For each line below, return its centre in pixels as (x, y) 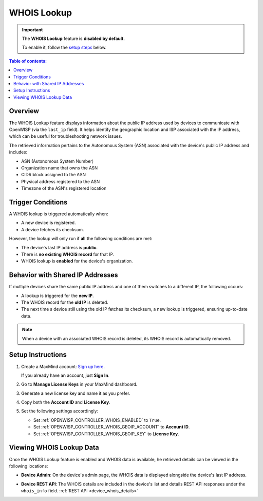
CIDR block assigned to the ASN (54, 175)
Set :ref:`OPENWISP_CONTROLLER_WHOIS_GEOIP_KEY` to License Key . (106, 434)
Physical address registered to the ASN (60, 181)
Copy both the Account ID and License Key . (66, 402)
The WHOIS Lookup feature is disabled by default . (74, 38)
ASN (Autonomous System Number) (57, 161)
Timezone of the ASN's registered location (64, 188)
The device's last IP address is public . (59, 247)
